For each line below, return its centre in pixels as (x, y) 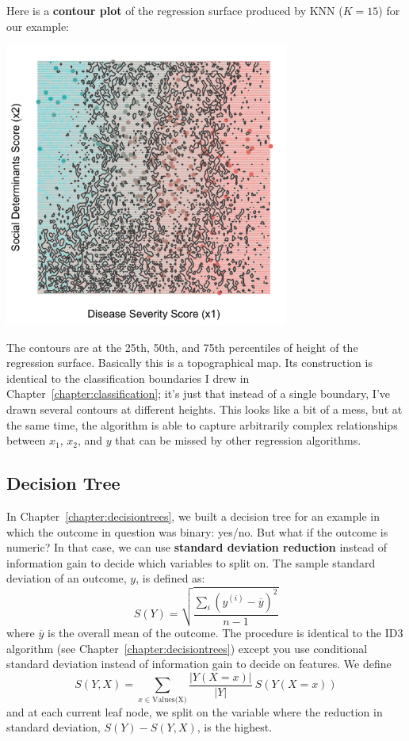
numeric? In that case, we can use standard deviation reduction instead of (197, 547)
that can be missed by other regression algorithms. (238, 440)
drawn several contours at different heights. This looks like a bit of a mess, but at (204, 409)
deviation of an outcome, (67, 578)
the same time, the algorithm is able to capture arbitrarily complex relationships (202, 424)
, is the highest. (235, 727)
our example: (38, 26)
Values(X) (170, 699)
